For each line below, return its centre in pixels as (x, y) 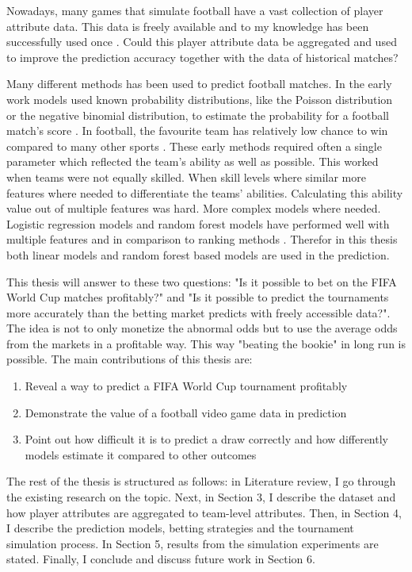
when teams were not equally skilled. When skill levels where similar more (186, 177)
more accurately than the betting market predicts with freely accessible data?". (198, 312)
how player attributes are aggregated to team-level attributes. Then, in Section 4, (204, 512)
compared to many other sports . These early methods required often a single (194, 146)
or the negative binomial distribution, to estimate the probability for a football (198, 115)
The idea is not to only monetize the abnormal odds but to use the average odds (202, 328)
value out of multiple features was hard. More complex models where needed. (194, 208)
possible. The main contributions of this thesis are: (130, 359)
